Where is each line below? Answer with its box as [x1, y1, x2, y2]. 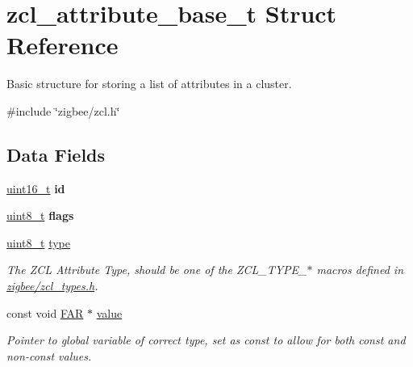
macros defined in [316, 261, 404, 278]
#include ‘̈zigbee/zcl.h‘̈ [6, 102, 120, 119]
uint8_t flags [6, 207, 74, 224]
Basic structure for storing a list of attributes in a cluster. [6, 75, 292, 92]
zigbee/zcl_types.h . [6, 277, 98, 294]
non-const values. [6, 347, 92, 364]
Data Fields [6, 141, 106, 167]
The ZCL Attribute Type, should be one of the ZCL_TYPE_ [6, 261, 307, 278]
